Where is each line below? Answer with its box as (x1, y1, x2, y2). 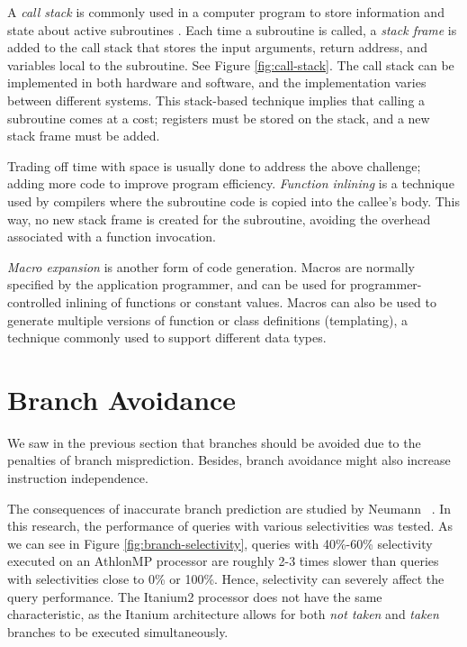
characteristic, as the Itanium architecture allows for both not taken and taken (7, 605, 439, 624)
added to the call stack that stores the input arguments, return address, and (7, 38, 427, 57)
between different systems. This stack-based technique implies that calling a (7, 90, 426, 109)
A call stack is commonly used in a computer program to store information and (7, 3, 445, 21)
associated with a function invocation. (7, 227, 216, 246)
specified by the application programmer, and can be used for (7, 275, 346, 294)
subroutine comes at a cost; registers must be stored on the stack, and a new (7, 108, 430, 127)
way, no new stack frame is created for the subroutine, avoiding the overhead (7, 209, 431, 228)
